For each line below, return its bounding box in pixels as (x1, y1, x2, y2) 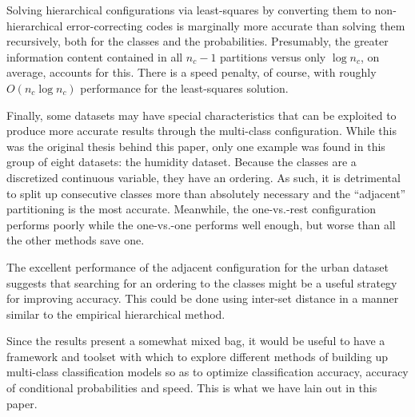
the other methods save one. (6, 232, 145, 248)
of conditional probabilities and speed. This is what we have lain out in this (6, 379, 377, 396)
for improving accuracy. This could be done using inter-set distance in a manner (6, 290, 399, 307)
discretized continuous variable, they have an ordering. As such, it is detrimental (6, 169, 401, 185)
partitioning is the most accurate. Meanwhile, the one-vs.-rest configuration (6, 201, 377, 217)
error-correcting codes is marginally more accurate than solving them (66, 17, 405, 34)
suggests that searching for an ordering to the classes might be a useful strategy (6, 274, 397, 291)
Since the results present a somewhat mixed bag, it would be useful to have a (6, 332, 385, 349)
